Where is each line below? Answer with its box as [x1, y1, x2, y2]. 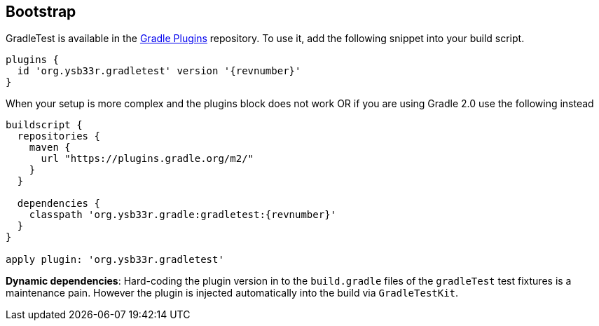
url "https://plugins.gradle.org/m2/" [41, 153, 254, 165]
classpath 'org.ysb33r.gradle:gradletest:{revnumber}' [29, 209, 337, 221]
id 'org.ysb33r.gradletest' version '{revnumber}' [17, 65, 301, 77]
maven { [29, 142, 71, 154]
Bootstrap [6, 3, 76, 20]
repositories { [17, 130, 100, 142]
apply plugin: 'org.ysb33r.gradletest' [6, 254, 224, 266]
